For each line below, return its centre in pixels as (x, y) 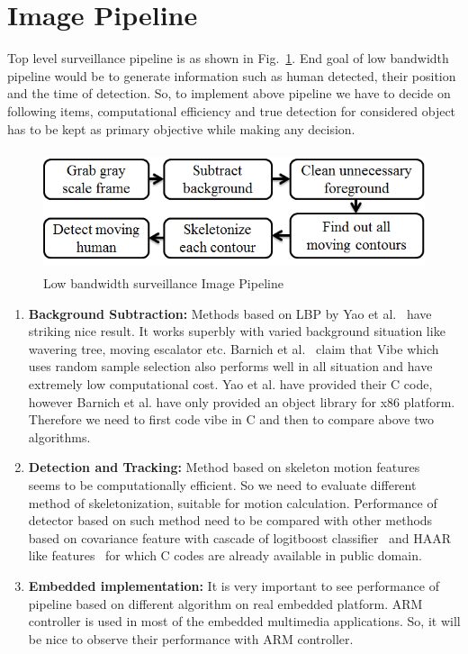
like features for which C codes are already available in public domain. (225, 555)
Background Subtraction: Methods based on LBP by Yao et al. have (230, 313)
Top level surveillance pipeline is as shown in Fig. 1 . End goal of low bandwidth (228, 58)
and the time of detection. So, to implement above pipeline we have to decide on (229, 93)
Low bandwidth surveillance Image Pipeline (163, 283)
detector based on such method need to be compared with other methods (230, 520)
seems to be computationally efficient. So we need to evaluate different (222, 484)
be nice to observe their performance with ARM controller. (191, 638)
